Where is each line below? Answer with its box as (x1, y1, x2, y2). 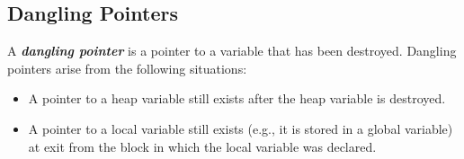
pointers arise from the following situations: (7, 58, 247, 77)
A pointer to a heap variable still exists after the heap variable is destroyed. (28, 89, 446, 108)
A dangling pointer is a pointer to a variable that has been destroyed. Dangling (7, 41, 457, 60)
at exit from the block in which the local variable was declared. (28, 137, 377, 155)
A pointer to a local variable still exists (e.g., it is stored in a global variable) (28, 119, 453, 137)
